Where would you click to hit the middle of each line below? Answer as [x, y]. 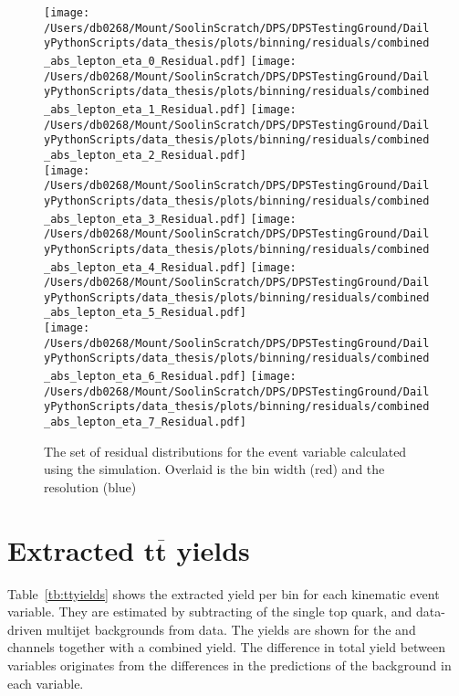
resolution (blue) [90, 486]
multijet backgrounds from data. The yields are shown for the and [231, 629]
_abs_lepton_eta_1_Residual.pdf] [145, 109]
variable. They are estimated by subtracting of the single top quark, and [210, 612]
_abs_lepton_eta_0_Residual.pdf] [145, 61]
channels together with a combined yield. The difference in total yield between [227, 647]
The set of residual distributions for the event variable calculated [225, 451]
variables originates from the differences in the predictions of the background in [229, 665]
